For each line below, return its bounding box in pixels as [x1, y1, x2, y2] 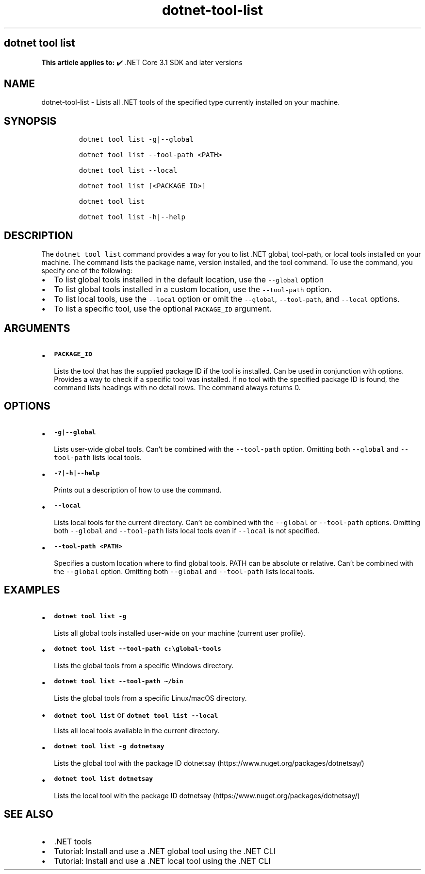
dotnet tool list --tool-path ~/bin [54, 677, 183, 685]
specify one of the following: [41, 266, 132, 275]
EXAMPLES [4, 584, 60, 596]
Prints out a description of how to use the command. [54, 485, 222, 494]
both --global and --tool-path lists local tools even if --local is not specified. [54, 526, 320, 535]
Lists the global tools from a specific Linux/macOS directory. [54, 693, 247, 702]
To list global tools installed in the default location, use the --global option [54, 275, 324, 285]
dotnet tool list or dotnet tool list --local [54, 709, 218, 720]
